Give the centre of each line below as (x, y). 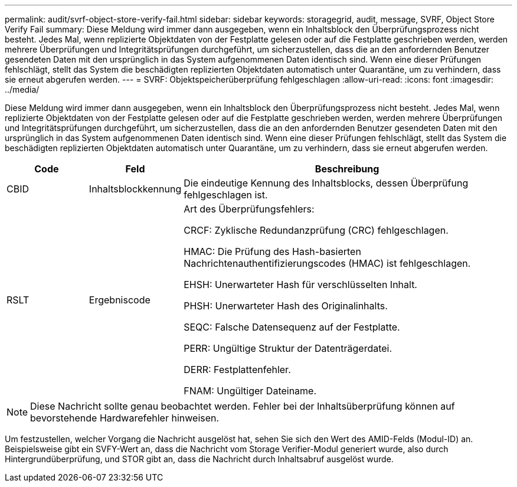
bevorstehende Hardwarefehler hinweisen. (125, 418)
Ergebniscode (120, 300)
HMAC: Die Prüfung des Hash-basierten (272, 251)
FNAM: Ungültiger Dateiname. (250, 391)
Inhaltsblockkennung (135, 189)
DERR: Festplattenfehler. (237, 370)
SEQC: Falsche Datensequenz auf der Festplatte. (292, 327)
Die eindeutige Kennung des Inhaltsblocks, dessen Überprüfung (326, 183)
